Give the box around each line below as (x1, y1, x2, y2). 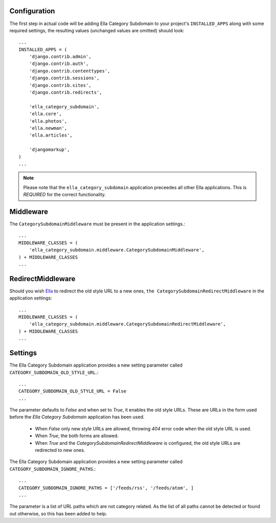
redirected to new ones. (35, 447, 85, 453)
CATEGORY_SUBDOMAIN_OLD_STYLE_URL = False (18, 389, 127, 394)
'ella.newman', (29, 125, 67, 131)
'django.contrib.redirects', (29, 89, 102, 96)
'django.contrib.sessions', (29, 75, 100, 81)
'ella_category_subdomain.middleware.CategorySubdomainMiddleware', (29, 247, 204, 253)
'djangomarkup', (29, 147, 70, 153)
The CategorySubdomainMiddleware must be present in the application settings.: (9, 221, 186, 227)
